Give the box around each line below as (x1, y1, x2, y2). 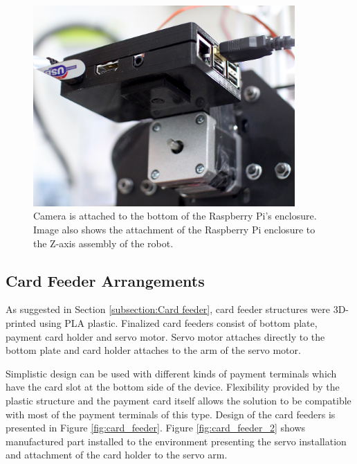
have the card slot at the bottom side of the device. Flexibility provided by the (6, 380, 340, 394)
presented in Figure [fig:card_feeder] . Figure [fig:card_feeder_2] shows (6, 420, 306, 435)
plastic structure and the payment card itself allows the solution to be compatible (6, 393, 351, 408)
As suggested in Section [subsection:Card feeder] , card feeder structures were (6, 302, 331, 316)
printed (6, 316, 37, 330)
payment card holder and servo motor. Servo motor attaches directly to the (6, 329, 325, 343)
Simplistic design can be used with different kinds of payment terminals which (6, 366, 337, 380)
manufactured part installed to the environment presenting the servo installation (6, 434, 347, 448)
